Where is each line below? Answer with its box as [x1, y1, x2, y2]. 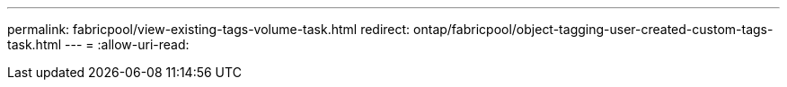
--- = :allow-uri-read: [65, 37, 190, 52]
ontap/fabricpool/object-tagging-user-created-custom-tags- [413, 22, 774, 37]
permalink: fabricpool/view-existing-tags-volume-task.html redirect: [7, 22, 411, 37]
